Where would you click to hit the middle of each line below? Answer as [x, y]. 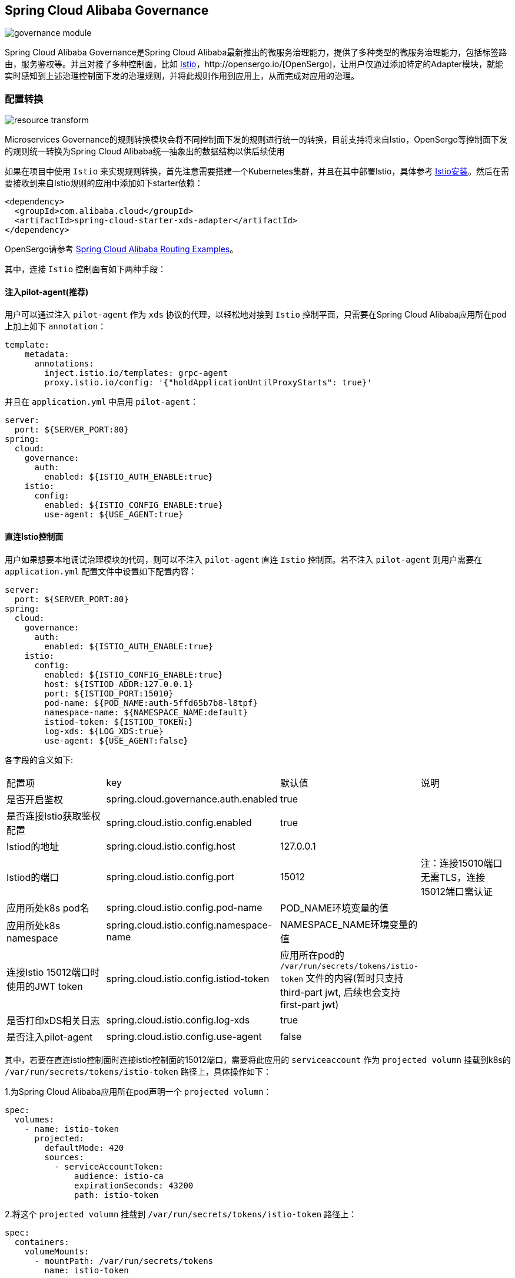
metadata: [47, 354]
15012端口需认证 [457, 891]
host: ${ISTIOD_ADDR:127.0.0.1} [119, 684]
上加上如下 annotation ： [56, 326]
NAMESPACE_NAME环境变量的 [349, 924]
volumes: [34, 1119]
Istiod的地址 [33, 846]
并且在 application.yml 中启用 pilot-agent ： [102, 402]
